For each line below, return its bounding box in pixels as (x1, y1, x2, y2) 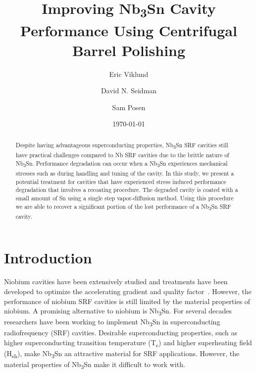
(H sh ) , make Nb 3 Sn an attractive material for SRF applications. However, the (4, 348, 240, 360)
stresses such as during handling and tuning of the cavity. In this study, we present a (15, 169, 234, 177)
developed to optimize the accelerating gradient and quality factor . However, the (4, 286, 252, 296)
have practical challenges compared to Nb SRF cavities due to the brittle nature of (15, 151, 229, 159)
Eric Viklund (109, 68, 149, 79)
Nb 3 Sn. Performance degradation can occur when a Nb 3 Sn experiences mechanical (15, 159, 228, 169)
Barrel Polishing (72, 40, 186, 60)
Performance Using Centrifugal (20, 20, 237, 41)
